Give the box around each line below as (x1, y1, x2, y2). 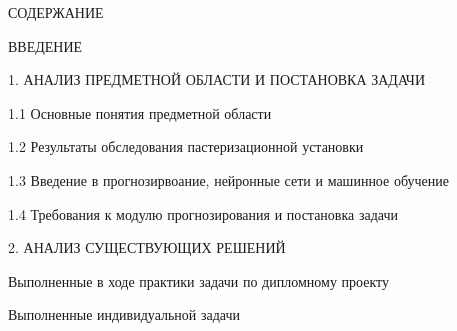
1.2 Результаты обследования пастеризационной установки (8, 136, 364, 157)
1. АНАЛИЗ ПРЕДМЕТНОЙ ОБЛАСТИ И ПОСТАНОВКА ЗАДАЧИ (8, 69, 426, 90)
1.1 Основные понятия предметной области (8, 102, 272, 123)
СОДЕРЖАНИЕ (8, 2, 104, 22)
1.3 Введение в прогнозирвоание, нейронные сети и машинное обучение (8, 169, 449, 190)
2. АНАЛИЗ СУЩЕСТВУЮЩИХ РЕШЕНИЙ (8, 237, 286, 258)
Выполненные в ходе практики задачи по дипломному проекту (8, 270, 389, 291)
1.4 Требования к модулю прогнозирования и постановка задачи (8, 203, 398, 224)
